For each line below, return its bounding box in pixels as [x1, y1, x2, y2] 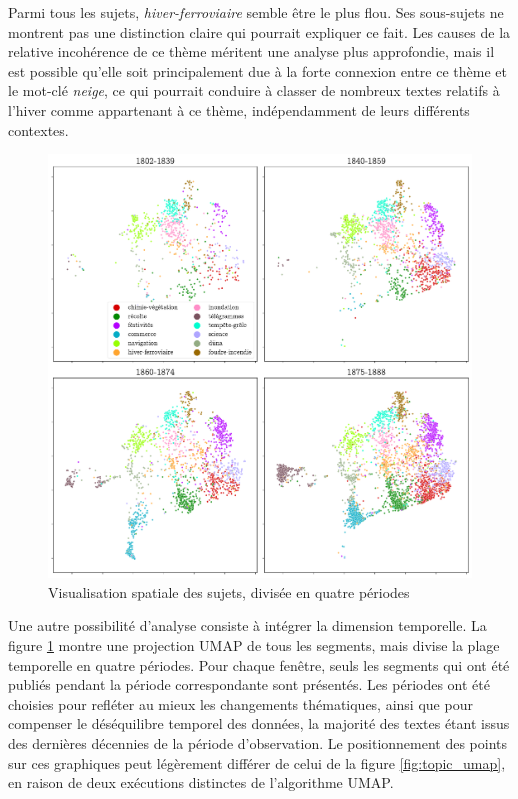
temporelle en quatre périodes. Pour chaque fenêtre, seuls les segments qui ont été [8, 654, 510, 675]
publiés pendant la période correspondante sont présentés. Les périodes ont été [8, 674, 490, 695]
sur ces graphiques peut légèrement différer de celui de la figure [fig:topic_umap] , [8, 752, 506, 773]
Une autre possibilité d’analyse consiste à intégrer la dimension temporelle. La [8, 615, 487, 636]
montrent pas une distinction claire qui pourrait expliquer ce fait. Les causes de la [8, 21, 511, 42]
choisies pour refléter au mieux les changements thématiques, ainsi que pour [8, 693, 473, 714]
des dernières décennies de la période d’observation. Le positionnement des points [8, 732, 508, 753]
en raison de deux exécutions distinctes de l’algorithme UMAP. [8, 772, 394, 793]
